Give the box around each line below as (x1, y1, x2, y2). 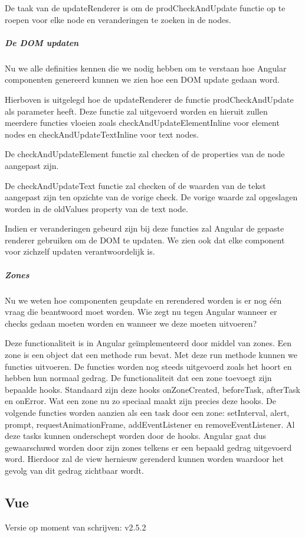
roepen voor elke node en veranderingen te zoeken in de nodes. (5, 13, 231, 25)
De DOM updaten (5, 36, 79, 48)
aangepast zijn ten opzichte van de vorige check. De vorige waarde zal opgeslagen (5, 191, 298, 203)
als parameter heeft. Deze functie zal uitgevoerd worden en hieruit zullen (5, 105, 268, 117)
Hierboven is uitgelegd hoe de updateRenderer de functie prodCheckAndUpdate (5, 93, 294, 105)
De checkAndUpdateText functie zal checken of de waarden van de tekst (5, 179, 266, 191)
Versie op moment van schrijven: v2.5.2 (5, 520, 146, 533)
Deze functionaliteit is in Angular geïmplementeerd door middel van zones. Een (5, 337, 291, 349)
